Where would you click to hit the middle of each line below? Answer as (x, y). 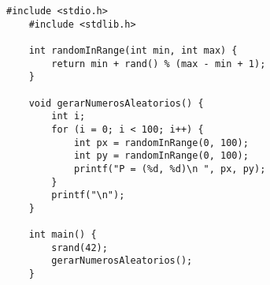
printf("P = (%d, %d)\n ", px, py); (170, 169)
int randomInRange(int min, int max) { (133, 50)
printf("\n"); (88, 195)
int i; (68, 116)
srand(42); (80, 247)
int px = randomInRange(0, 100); (161, 142)
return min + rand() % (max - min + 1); (159, 64)
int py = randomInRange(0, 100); (161, 156)
